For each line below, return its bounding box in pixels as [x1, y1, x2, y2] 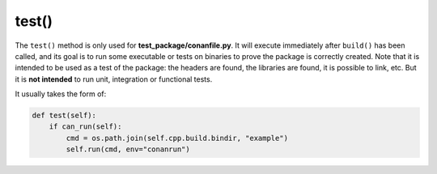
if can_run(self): [49, 122, 122, 131]
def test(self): [32, 111, 97, 121]
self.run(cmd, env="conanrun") [66, 145, 190, 154]
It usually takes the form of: [15, 89, 107, 99]
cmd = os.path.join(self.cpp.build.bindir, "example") [66, 134, 289, 142]
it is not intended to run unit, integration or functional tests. [15, 74, 213, 84]
